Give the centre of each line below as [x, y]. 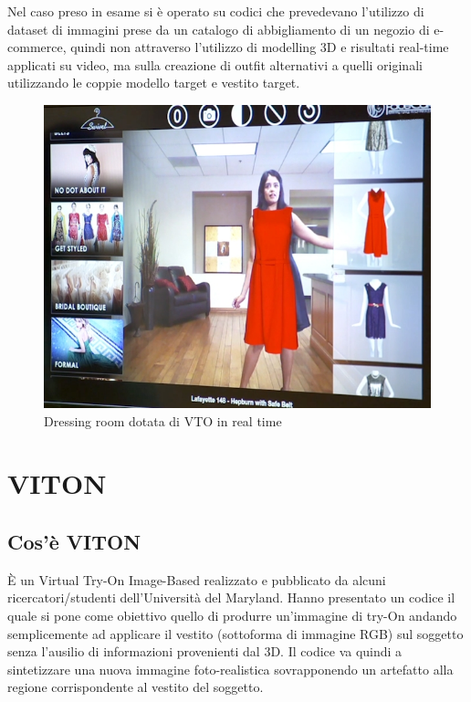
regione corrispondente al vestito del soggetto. [136, 687]
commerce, [37, 47]
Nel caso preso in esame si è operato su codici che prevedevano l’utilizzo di [216, 11]
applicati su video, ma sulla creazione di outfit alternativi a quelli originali [215, 64]
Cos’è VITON [74, 542]
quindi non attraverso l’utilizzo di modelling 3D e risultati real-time [260, 47]
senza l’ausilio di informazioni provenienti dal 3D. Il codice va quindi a [205, 651]
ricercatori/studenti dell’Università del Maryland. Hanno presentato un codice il [231, 597]
